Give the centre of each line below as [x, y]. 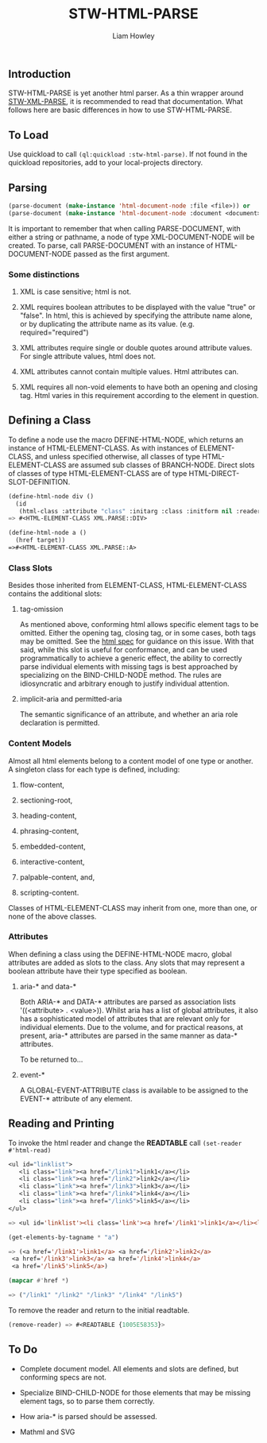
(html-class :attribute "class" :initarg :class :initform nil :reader [140, 511]
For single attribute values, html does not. [88, 356]
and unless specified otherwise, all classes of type [118, 456]
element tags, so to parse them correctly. [87, 1401]
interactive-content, [52, 861]
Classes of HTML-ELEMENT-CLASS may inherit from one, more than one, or [133, 907]
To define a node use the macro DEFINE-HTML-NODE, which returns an [126, 439]
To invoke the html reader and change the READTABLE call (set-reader [125, 1143]
